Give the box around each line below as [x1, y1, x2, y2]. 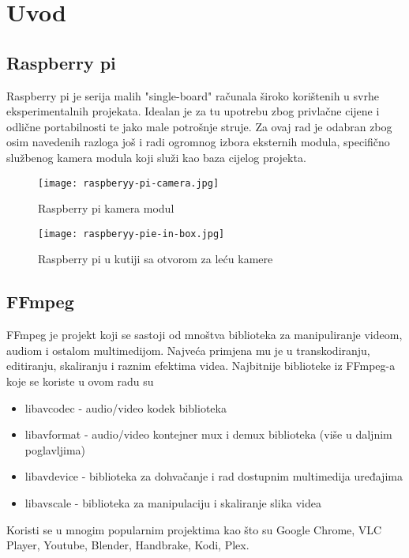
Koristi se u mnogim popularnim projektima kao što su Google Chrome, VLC [6, 521, 382, 537]
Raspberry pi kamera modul [38, 200, 174, 217]
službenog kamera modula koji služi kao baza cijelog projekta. [6, 149, 306, 165]
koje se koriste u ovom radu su [6, 373, 154, 390]
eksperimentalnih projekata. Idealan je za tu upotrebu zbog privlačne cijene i [6, 103, 380, 119]
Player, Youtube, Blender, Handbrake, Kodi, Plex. [6, 537, 250, 553]
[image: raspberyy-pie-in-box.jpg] [38, 228, 225, 239]
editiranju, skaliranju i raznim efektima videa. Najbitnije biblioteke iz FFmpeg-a [6, 357, 396, 374]
